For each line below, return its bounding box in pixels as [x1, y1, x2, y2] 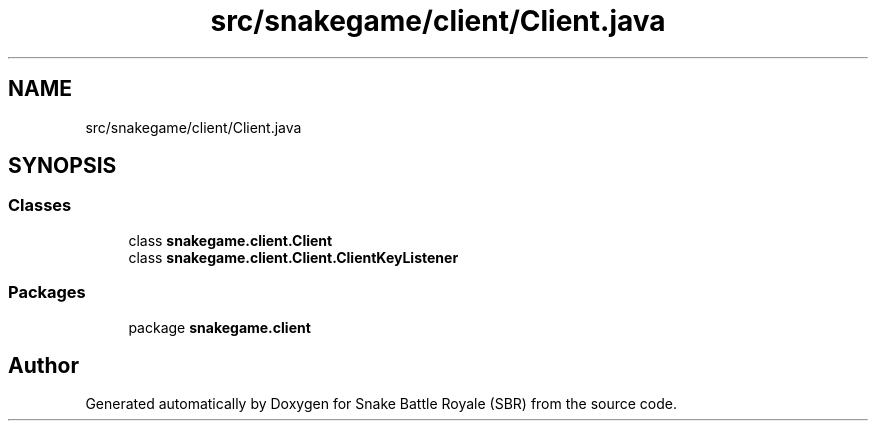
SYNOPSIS [8, 153, 117, 179]
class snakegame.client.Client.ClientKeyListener [128, 248, 459, 266]
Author [8, 352, 79, 378]
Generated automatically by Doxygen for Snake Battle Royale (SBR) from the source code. [85, 395, 678, 413]
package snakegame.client [128, 318, 311, 336]
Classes [8, 195, 72, 216]
